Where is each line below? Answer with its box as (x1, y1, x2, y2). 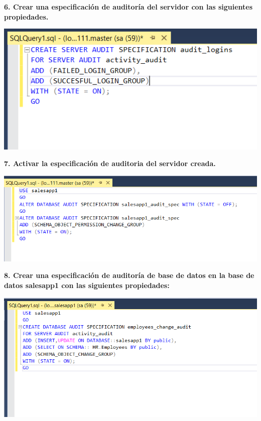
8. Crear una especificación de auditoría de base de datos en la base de (4, 270, 254, 280)
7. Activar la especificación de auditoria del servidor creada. (4, 158, 216, 169)
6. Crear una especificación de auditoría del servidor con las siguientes (4, 2, 253, 12)
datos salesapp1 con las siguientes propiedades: (4, 279, 170, 290)
